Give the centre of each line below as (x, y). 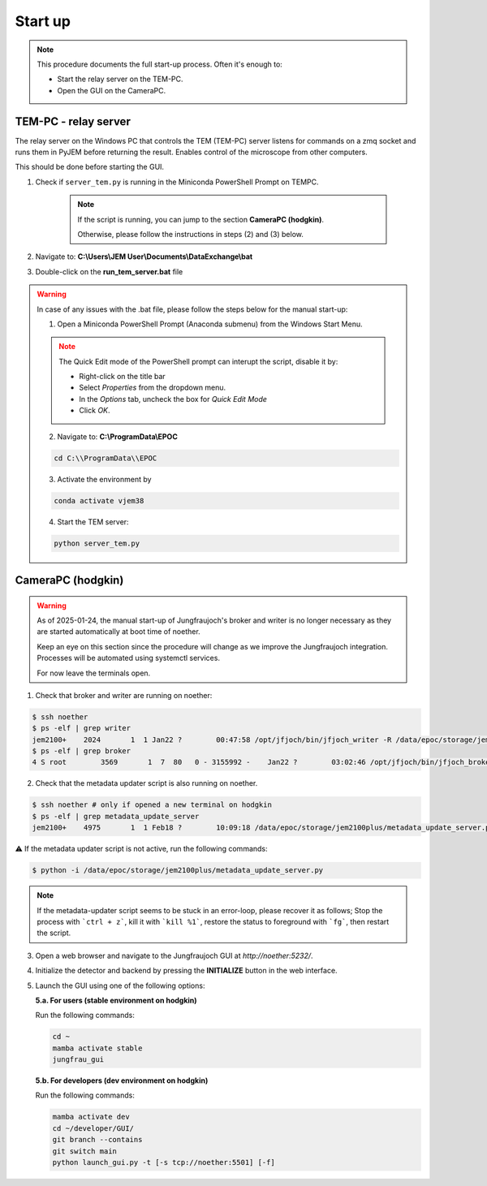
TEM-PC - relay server (73, 121)
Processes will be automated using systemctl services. (129, 658)
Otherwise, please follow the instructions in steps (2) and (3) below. (191, 234)
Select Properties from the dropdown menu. (153, 388)
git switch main (85, 1151)
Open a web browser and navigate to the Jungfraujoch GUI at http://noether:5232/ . (174, 955)
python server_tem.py (97, 543)
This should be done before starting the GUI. (90, 167)
